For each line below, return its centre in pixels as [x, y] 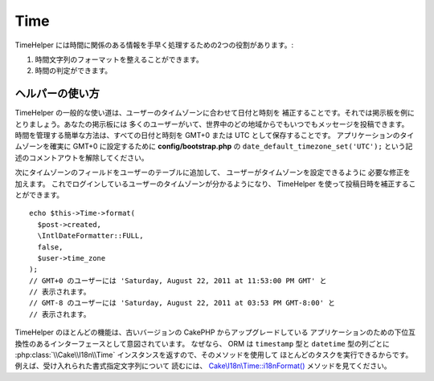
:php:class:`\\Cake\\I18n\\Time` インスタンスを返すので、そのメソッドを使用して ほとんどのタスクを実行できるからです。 [214, 355]
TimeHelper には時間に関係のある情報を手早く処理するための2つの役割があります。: [154, 45]
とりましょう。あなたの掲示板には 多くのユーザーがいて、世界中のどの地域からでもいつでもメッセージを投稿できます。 [212, 124]
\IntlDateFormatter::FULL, [90, 236]
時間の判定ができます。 [74, 71]
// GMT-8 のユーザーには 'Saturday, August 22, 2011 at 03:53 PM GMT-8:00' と [182, 303]
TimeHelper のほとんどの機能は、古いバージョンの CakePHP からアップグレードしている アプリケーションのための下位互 [215, 332]
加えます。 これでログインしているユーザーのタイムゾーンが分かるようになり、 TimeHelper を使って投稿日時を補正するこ [215, 184]
